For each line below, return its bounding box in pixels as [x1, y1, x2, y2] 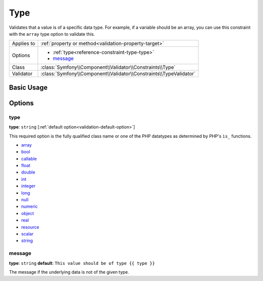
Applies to [12, 40, 36, 47]
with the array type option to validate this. [9, 31, 95, 37]
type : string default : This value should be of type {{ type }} [9, 260, 155, 266]
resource [21, 224, 39, 230]
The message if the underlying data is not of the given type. [9, 269, 129, 275]
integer [21, 183, 36, 189]
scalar [21, 231, 34, 237]
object [21, 210, 34, 216]
